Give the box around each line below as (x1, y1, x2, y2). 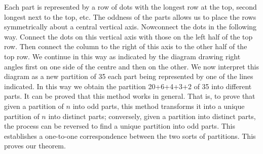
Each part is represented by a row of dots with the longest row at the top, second (4, 2, 257, 12)
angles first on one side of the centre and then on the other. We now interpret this (4, 61, 259, 71)
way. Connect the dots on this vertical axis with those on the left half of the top (4, 31, 253, 42)
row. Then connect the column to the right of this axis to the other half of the (4, 41, 247, 52)
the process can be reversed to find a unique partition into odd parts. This (4, 121, 235, 131)
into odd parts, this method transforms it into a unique (72, 100, 245, 111)
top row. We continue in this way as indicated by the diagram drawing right (4, 51, 241, 61)
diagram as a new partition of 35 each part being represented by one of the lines (4, 71, 253, 82)
